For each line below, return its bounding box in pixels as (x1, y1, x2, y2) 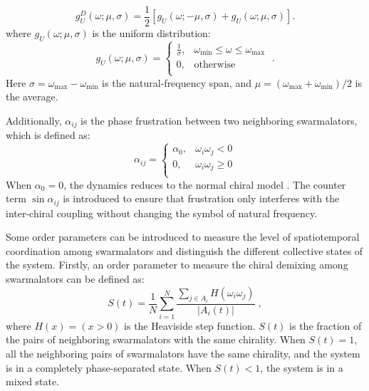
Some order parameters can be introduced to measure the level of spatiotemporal (6, 229, 360, 244)
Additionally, (6, 113, 62, 127)
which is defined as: (6, 127, 90, 142)
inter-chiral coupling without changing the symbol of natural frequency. (6, 205, 318, 220)
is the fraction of (289, 318, 362, 333)
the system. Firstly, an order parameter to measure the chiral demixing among (6, 257, 348, 272)
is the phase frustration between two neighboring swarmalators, (80, 113, 358, 127)
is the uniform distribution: (92, 26, 211, 41)
